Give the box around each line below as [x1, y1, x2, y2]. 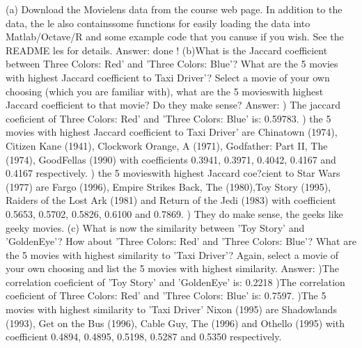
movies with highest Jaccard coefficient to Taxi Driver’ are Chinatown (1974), [6, 125, 338, 139]
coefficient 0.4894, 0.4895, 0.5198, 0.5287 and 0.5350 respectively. [6, 329, 282, 344]
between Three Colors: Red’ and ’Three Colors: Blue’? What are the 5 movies [6, 56, 338, 71]
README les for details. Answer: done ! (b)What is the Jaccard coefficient [6, 42, 328, 57]
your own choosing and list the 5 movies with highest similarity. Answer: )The [6, 261, 339, 276]
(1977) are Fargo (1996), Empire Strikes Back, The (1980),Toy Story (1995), [6, 179, 331, 193]
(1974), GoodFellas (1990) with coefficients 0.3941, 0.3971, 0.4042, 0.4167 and [6, 152, 336, 166]
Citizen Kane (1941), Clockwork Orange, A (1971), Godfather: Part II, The [6, 138, 328, 152]
